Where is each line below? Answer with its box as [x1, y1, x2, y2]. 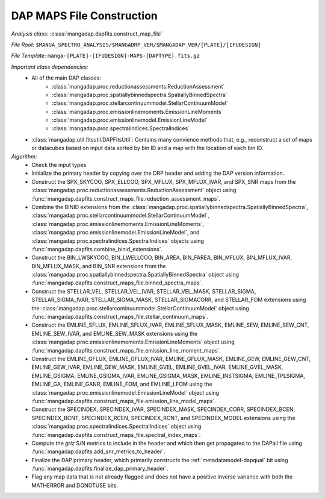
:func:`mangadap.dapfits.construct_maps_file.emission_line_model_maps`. [31, 397, 216, 404]
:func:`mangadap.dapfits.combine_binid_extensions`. [31, 245, 163, 253]
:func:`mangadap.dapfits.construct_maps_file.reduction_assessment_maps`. [31, 195, 221, 202]
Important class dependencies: [11, 63, 88, 71]
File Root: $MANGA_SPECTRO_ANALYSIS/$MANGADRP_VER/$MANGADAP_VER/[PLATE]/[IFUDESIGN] [11, 41, 261, 48]
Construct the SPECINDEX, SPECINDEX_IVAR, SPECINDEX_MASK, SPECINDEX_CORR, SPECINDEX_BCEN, [31, 406, 296, 413]
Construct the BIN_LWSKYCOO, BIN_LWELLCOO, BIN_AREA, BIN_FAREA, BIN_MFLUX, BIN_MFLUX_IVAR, [31, 254, 292, 262]
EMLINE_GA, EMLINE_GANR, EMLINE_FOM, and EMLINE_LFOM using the [31, 380, 212, 388]
